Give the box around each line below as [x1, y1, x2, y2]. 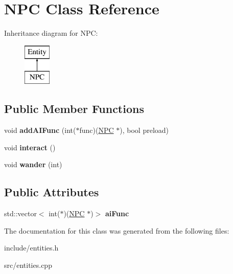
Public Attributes [4, 184, 99, 200]
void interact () [4, 142, 56, 152]
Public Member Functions [4, 101, 144, 117]
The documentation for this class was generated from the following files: [4, 225, 229, 236]
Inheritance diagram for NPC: [4, 28, 98, 38]
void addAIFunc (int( [4, 125, 76, 135]
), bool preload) [120, 125, 169, 135]
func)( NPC [79, 125, 114, 135]
